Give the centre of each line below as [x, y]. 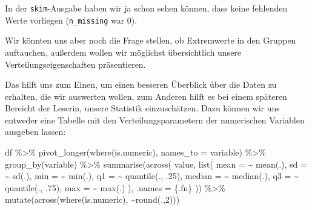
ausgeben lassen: [35, 132]
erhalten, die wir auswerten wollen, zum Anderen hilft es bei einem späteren [146, 96]
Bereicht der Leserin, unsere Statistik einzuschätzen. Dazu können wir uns [142, 108]
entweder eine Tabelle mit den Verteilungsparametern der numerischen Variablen [155, 120]
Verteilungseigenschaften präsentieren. [75, 64]
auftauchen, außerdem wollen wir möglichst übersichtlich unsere [123, 52]
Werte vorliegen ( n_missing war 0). [71, 20]
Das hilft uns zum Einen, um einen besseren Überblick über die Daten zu [141, 84]
